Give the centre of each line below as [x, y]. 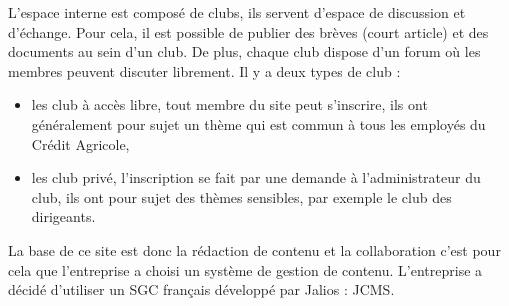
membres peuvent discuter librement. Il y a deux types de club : [204, 70]
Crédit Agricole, [80, 143]
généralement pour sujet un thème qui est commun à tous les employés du [258, 123]
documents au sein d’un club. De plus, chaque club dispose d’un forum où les [244, 51]
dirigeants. [63, 216]
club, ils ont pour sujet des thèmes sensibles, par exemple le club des [241, 196]
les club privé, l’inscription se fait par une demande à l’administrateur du [256, 177]
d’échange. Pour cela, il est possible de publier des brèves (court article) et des [248, 31]
